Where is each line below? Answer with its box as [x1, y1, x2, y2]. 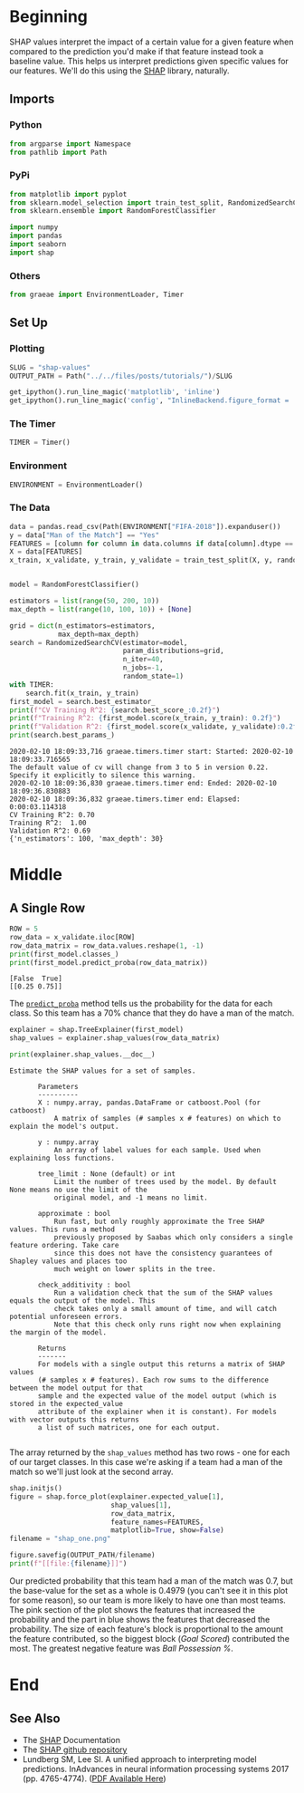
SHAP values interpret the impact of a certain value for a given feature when [9, 36, 294, 47]
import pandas [9, 231, 63, 241]
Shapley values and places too [9, 1257, 128, 1266]
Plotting [9, 342, 45, 355]
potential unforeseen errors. [9, 1312, 124, 1322]
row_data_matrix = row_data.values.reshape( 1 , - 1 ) [9, 940, 204, 950]
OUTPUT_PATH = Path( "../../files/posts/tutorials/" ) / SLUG [9, 371, 233, 381]
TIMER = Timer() [9, 438, 71, 448]
